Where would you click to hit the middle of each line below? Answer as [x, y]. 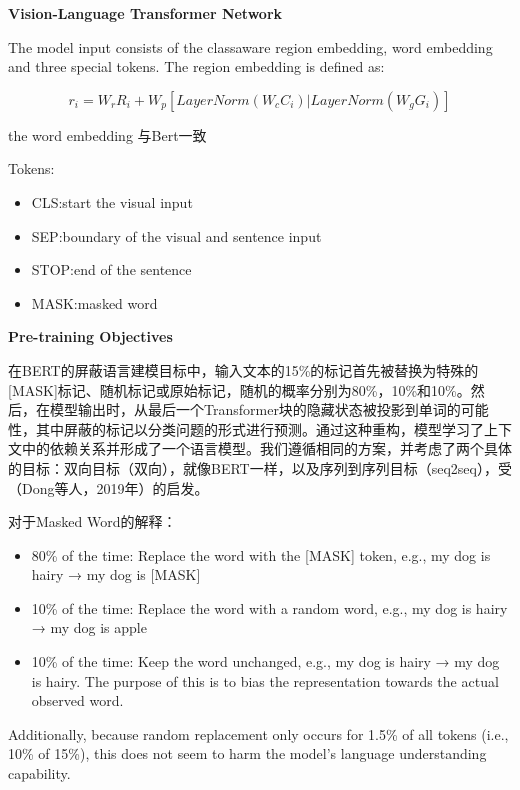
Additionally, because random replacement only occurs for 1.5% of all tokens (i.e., [258, 733]
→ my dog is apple [89, 627]
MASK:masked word [94, 302]
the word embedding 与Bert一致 [107, 134]
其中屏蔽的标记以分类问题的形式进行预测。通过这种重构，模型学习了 [259, 428]
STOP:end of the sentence [111, 269]
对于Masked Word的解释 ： [92, 521]
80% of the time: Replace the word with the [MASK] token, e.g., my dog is [261, 554]
